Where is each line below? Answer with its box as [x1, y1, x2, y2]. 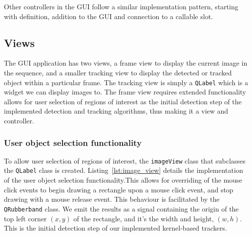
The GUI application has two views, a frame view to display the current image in [4, 58, 248, 68]
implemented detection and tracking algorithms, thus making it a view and [4, 106, 229, 116]
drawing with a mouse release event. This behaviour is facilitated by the [4, 194, 220, 204]
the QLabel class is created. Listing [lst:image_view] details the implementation [4, 165, 243, 175]
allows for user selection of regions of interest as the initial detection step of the [4, 96, 242, 106]
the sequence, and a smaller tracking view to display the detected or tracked [4, 67, 232, 77]
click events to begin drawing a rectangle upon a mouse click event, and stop [4, 184, 233, 194]
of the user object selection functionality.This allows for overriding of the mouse [4, 175, 242, 185]
